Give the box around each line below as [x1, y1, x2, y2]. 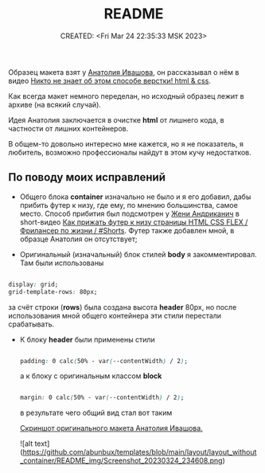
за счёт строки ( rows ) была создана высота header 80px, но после [8, 302, 237, 311]
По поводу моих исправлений [8, 170, 166, 184]
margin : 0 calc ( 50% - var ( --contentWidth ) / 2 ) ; [19, 393, 185, 402]
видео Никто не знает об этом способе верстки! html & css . [8, 76, 211, 85]
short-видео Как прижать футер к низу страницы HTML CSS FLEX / [19, 217, 248, 227]
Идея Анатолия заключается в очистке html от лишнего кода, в [8, 115, 224, 124]
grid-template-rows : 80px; [8, 287, 98, 295]
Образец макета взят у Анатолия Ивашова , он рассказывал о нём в [8, 67, 240, 76]
